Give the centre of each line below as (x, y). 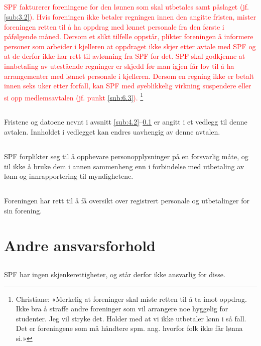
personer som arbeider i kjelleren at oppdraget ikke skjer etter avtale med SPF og (130, 46)
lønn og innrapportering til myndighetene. (69, 176)
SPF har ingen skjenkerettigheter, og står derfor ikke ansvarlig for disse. (115, 274)
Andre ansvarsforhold (80, 245)
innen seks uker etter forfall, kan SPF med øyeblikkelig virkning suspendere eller (128, 86)
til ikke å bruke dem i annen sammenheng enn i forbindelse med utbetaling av (124, 166)
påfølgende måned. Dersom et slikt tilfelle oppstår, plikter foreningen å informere (129, 36)
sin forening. (23, 210)
